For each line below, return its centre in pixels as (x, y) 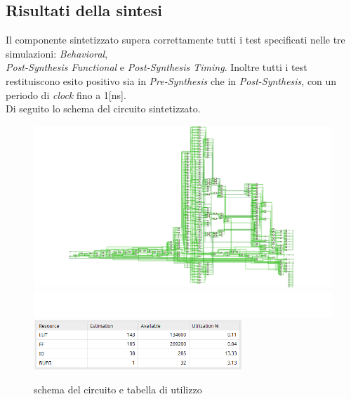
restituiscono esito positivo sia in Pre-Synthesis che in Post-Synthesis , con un (171, 80)
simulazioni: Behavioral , (57, 53)
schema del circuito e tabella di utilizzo (118, 390)
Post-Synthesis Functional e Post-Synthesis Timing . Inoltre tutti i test (157, 67)
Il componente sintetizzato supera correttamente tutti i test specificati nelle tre (175, 40)
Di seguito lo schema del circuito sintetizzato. (103, 109)
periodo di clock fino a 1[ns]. (66, 94)
